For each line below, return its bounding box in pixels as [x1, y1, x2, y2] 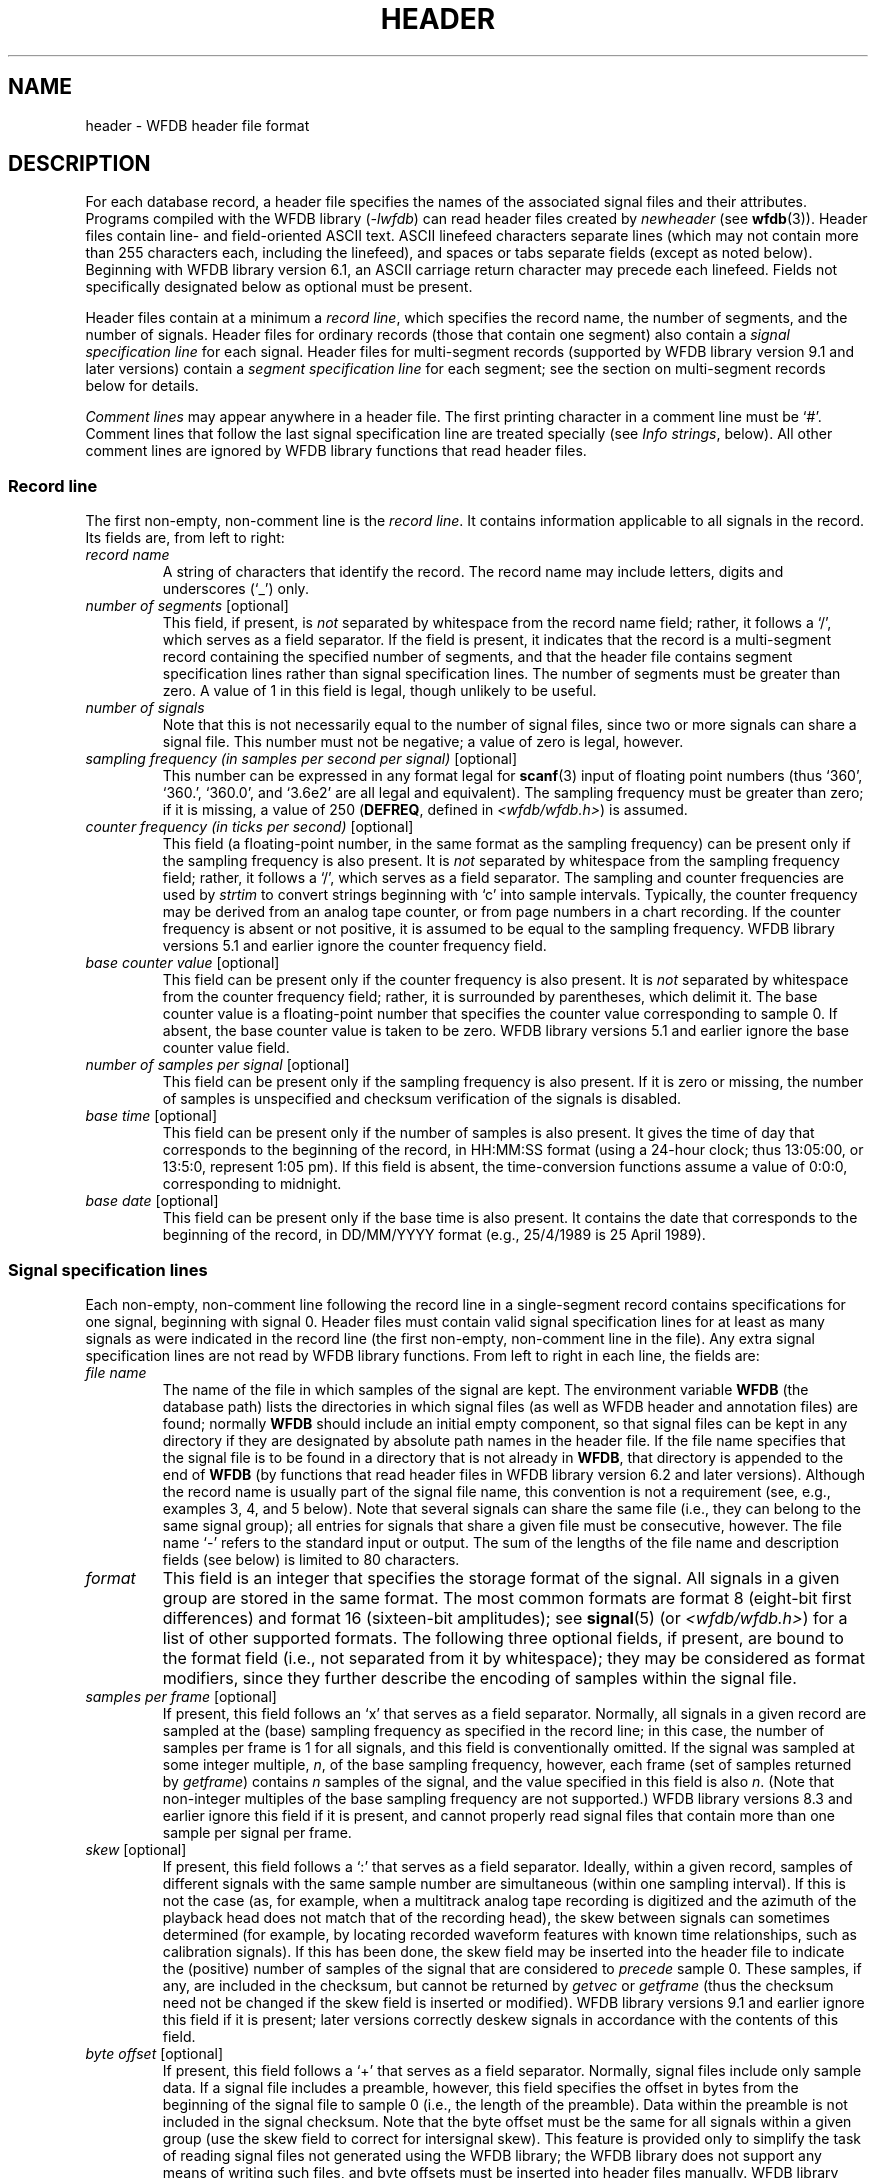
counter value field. [162, 1039, 290, 1057]
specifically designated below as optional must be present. [85, 278, 473, 296]
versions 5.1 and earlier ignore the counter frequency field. [162, 937, 547, 955]
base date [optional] [85, 1192, 219, 1210]
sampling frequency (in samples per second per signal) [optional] [85, 750, 518, 768]
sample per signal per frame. [162, 1823, 352, 1841]
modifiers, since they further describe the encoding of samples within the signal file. [162, 1667, 797, 1688]
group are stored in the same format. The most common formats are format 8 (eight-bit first [162, 1587, 852, 1608]
